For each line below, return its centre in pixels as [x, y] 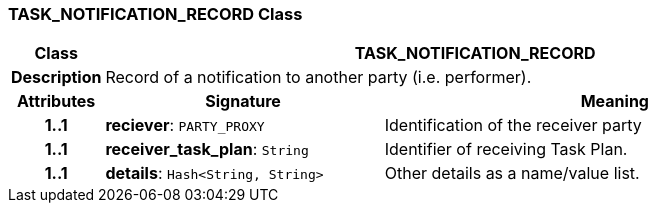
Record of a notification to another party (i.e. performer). [318, 77]
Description [56, 77]
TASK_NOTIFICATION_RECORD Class [155, 14]
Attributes [56, 101]
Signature [243, 101]
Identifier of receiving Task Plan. [506, 149]
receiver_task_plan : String [207, 149]
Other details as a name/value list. [512, 173]
